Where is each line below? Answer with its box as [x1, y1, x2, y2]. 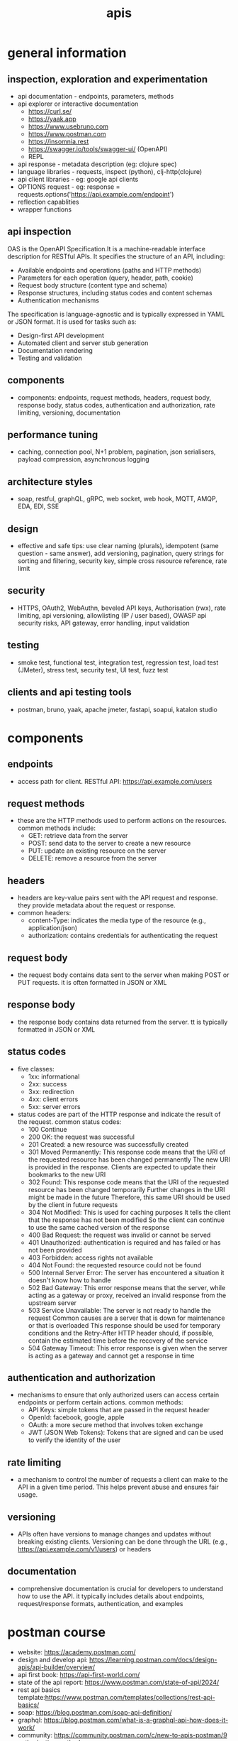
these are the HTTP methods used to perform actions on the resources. [17, 817, 227, 825]
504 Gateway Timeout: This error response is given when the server [28, 1343, 228, 1352]
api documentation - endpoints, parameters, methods [17, 92, 174, 100]
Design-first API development [17, 331, 105, 339]
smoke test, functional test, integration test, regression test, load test [17, 658, 219, 667]
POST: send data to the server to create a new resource [28, 839, 191, 848]
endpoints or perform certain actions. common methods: [17, 1398, 183, 1407]
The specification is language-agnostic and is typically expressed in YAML [7, 310, 225, 318]
